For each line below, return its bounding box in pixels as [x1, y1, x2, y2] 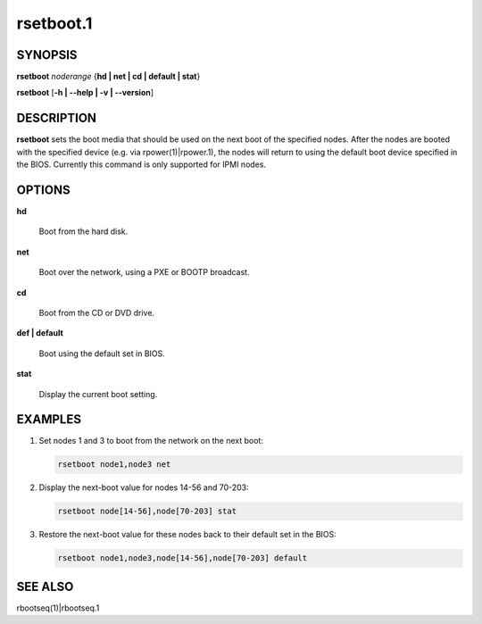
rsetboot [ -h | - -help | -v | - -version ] [16, 87, 154, 98]
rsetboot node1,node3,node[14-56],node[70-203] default [57, 553, 308, 563]
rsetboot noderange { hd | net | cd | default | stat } [16, 71, 201, 82]
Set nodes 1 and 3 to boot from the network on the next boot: [38, 436, 263, 446]
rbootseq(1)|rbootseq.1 [16, 603, 100, 613]
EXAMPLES [16, 412, 82, 428]
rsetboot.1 [16, 13, 93, 33]
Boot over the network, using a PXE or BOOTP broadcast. [38, 267, 250, 278]
